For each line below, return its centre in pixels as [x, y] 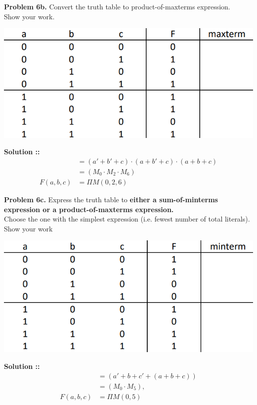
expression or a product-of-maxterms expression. [89, 209]
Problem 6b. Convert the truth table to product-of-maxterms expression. [117, 6]
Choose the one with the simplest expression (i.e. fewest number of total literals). [127, 219]
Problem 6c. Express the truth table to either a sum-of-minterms [111, 199]
